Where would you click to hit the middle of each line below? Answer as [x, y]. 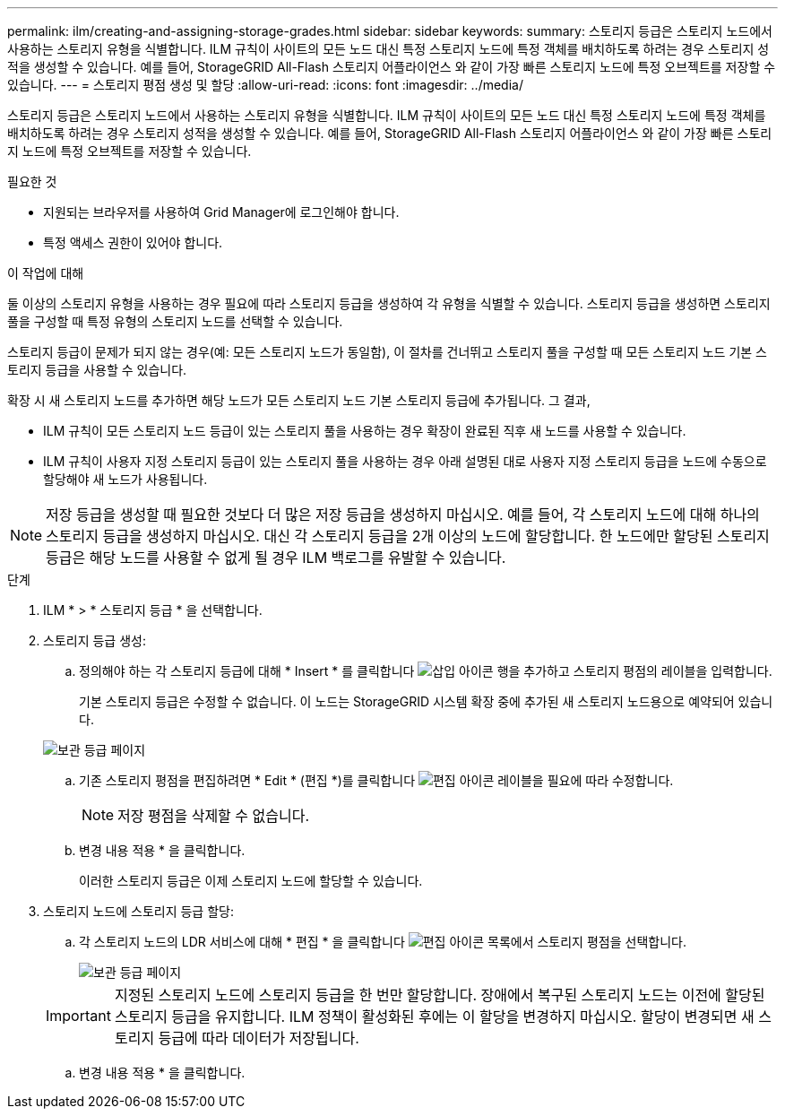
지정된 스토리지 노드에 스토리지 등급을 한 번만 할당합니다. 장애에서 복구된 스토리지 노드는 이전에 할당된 [440, 995]
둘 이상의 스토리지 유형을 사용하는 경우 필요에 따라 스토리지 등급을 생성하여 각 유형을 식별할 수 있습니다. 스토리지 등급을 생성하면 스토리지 [389, 303]
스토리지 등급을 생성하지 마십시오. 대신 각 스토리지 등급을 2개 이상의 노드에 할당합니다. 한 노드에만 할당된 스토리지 [408, 536]
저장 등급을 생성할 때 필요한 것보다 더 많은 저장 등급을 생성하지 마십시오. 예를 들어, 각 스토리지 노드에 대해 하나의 [403, 515]
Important [78, 1016]
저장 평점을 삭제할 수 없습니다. [214, 816]
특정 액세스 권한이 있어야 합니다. [133, 242]
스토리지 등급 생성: [95, 640]
